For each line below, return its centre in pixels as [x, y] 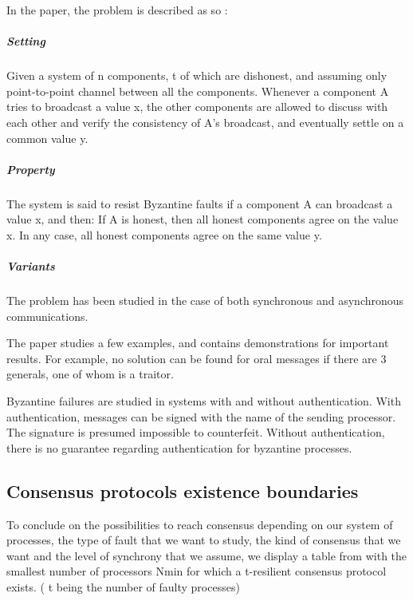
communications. [47, 316]
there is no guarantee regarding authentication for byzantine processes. [179, 447]
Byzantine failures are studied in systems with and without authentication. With [204, 401]
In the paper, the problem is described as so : [117, 10]
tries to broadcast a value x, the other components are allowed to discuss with [197, 107]
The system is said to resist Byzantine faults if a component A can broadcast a [200, 203]
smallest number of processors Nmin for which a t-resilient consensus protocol [197, 571]
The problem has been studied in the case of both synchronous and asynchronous [205, 300]
